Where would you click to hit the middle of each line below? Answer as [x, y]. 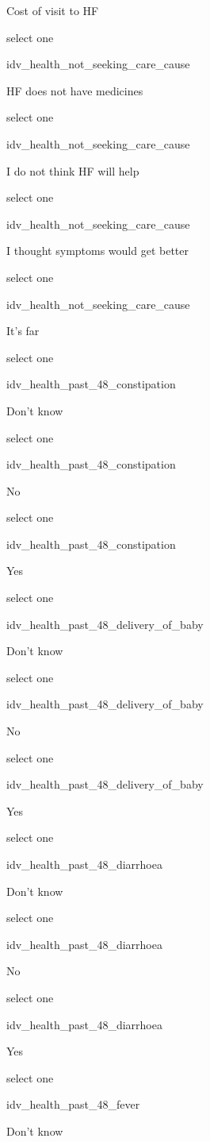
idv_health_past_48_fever [73, 1104]
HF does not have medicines [75, 90]
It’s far [23, 331]
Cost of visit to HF [53, 10]
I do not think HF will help [73, 170]
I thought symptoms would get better [98, 251]
